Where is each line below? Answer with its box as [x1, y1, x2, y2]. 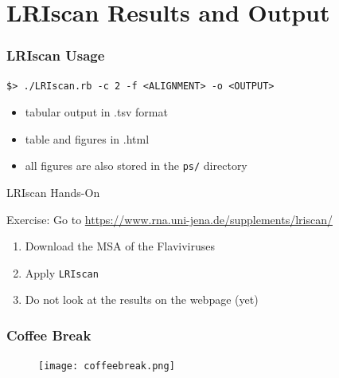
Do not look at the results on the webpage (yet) [25, 291, 259, 308]
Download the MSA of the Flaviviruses [25, 238, 216, 254]
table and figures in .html [25, 130, 150, 147]
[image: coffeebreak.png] [38, 360, 175, 372]
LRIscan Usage [6, 45, 105, 65]
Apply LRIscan [25, 264, 99, 281]
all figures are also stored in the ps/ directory [25, 157, 247, 174]
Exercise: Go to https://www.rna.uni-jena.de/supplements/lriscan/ [6, 211, 333, 227]
